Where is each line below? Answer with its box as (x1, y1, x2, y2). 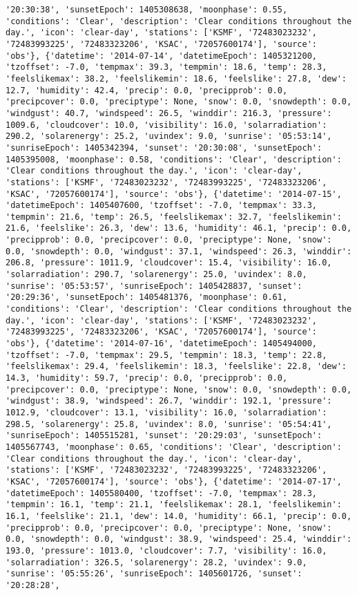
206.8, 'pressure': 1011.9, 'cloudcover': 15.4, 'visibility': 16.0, (6, 258, 332, 268)
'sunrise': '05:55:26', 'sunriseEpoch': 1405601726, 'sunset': (6, 569, 302, 579)
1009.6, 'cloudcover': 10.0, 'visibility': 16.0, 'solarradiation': (6, 120, 327, 130)
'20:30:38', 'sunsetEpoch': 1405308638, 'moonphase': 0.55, (6, 5, 288, 15)
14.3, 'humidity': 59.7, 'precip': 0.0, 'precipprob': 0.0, (6, 373, 288, 383)
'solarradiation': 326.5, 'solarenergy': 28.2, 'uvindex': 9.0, (6, 557, 307, 567)
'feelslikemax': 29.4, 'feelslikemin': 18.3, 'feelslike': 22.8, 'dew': (6, 361, 347, 372)
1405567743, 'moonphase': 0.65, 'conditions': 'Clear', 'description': (6, 442, 342, 452)
